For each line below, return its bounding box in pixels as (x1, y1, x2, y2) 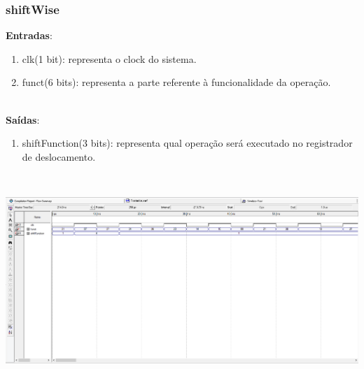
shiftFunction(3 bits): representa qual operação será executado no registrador (22, 136, 353, 150)
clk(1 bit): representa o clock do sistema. (22, 51, 197, 66)
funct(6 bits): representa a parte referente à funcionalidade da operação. (22, 75, 331, 89)
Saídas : (6, 112, 40, 126)
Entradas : (6, 28, 52, 43)
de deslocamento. (22, 149, 96, 164)
